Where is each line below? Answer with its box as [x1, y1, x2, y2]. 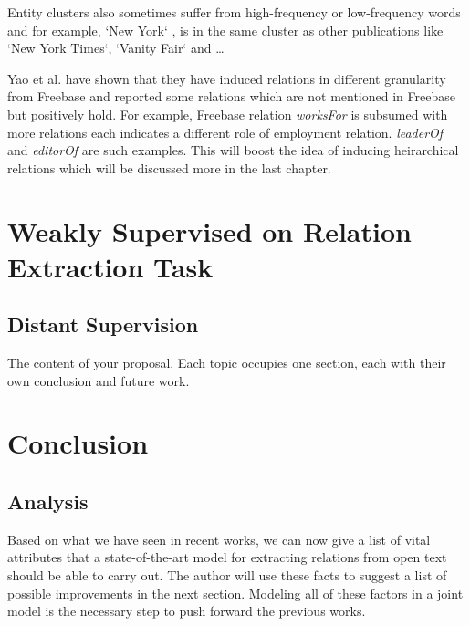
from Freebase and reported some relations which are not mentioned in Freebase [7, 87, 455, 106]
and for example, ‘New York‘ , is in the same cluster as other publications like [7, 20, 444, 39]
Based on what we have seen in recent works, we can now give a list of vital [7, 529, 431, 548]
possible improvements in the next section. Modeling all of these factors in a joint [7, 583, 464, 602]
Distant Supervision [7, 310, 199, 339]
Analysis [7, 487, 89, 516]
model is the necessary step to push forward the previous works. [7, 601, 366, 621]
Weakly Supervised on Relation [7, 212, 412, 249]
